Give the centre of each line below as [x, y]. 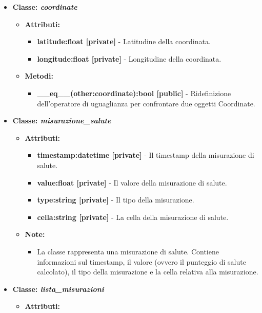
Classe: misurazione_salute [62, 121]
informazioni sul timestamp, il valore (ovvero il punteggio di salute [142, 261]
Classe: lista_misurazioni [58, 289]
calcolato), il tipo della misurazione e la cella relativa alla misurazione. [148, 272]
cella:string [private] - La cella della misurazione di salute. [133, 217]
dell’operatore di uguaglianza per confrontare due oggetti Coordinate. [146, 103]
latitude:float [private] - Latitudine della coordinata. [124, 41]
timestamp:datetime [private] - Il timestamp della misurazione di [146, 155]
